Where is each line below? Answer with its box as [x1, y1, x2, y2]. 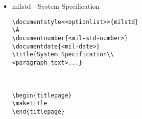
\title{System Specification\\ [12, 51, 114, 58]
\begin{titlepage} [12, 92, 72, 99]
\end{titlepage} [12, 108, 65, 115]
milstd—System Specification [12, 1, 100, 11]
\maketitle [12, 100, 47, 107]
